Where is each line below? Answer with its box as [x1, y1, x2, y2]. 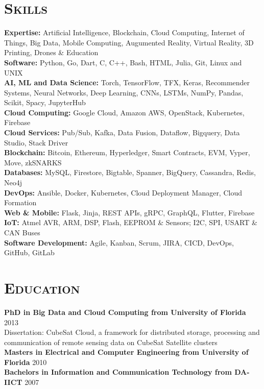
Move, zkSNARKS [4, 157, 62, 167]
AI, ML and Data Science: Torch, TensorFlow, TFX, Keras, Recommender [4, 77, 250, 88]
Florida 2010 [4, 356, 47, 367]
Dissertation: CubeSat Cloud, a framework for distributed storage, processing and [4, 327, 260, 337]
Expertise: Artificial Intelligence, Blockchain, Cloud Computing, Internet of [4, 27, 245, 38]
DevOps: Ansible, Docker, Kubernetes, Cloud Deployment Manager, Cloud [4, 187, 242, 198]
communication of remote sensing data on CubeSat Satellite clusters [4, 336, 218, 347]
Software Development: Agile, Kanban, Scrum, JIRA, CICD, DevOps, [4, 237, 234, 248]
